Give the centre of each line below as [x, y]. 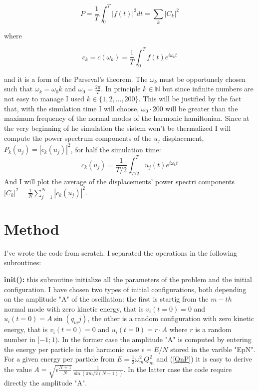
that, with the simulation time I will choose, [72, 108]
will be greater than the [202, 108]
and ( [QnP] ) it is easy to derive [204, 359]
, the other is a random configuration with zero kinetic [171, 318]
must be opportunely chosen [202, 79]
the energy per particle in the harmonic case [72, 349]
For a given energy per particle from [59, 359]
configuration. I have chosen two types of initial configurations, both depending [125, 289]
